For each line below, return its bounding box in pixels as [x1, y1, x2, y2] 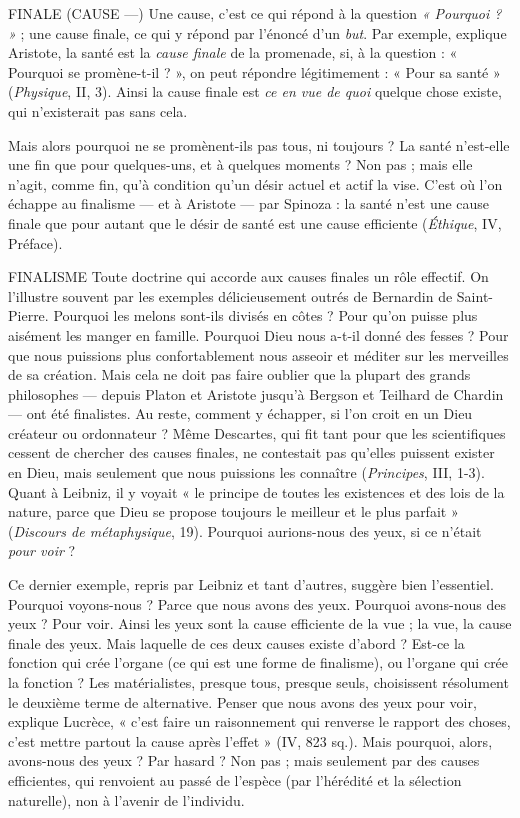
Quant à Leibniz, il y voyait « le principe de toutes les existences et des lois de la [8, 481, 505, 502]
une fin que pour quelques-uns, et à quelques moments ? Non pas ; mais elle [8, 154, 473, 175]
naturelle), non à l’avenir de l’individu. [8, 789, 245, 810]
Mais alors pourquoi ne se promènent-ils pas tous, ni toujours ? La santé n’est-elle [8, 134, 510, 155]
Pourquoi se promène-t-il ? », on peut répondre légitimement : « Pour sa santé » [8, 61, 501, 82]
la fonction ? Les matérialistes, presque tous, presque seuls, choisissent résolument [8, 672, 509, 692]
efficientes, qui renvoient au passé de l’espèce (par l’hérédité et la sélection [8, 769, 462, 790]
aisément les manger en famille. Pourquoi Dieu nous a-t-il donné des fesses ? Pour [8, 324, 509, 345]
